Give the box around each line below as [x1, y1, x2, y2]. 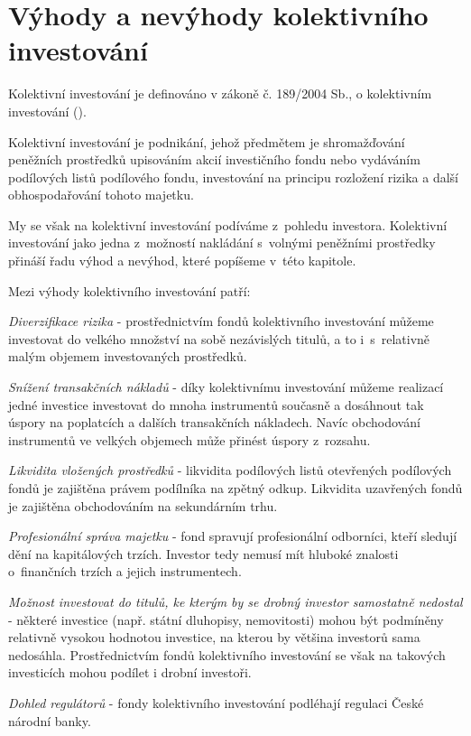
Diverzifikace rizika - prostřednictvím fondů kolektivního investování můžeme [8, 312, 434, 331]
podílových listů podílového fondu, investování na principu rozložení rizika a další [8, 167, 458, 186]
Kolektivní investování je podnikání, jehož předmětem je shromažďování [8, 132, 405, 151]
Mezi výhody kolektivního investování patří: [8, 281, 251, 300]
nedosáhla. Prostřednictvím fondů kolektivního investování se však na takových [8, 645, 446, 664]
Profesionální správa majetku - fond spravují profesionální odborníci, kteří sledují [8, 526, 457, 545]
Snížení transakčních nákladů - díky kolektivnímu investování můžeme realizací [8, 377, 444, 396]
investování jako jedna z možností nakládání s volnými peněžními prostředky [8, 233, 436, 252]
